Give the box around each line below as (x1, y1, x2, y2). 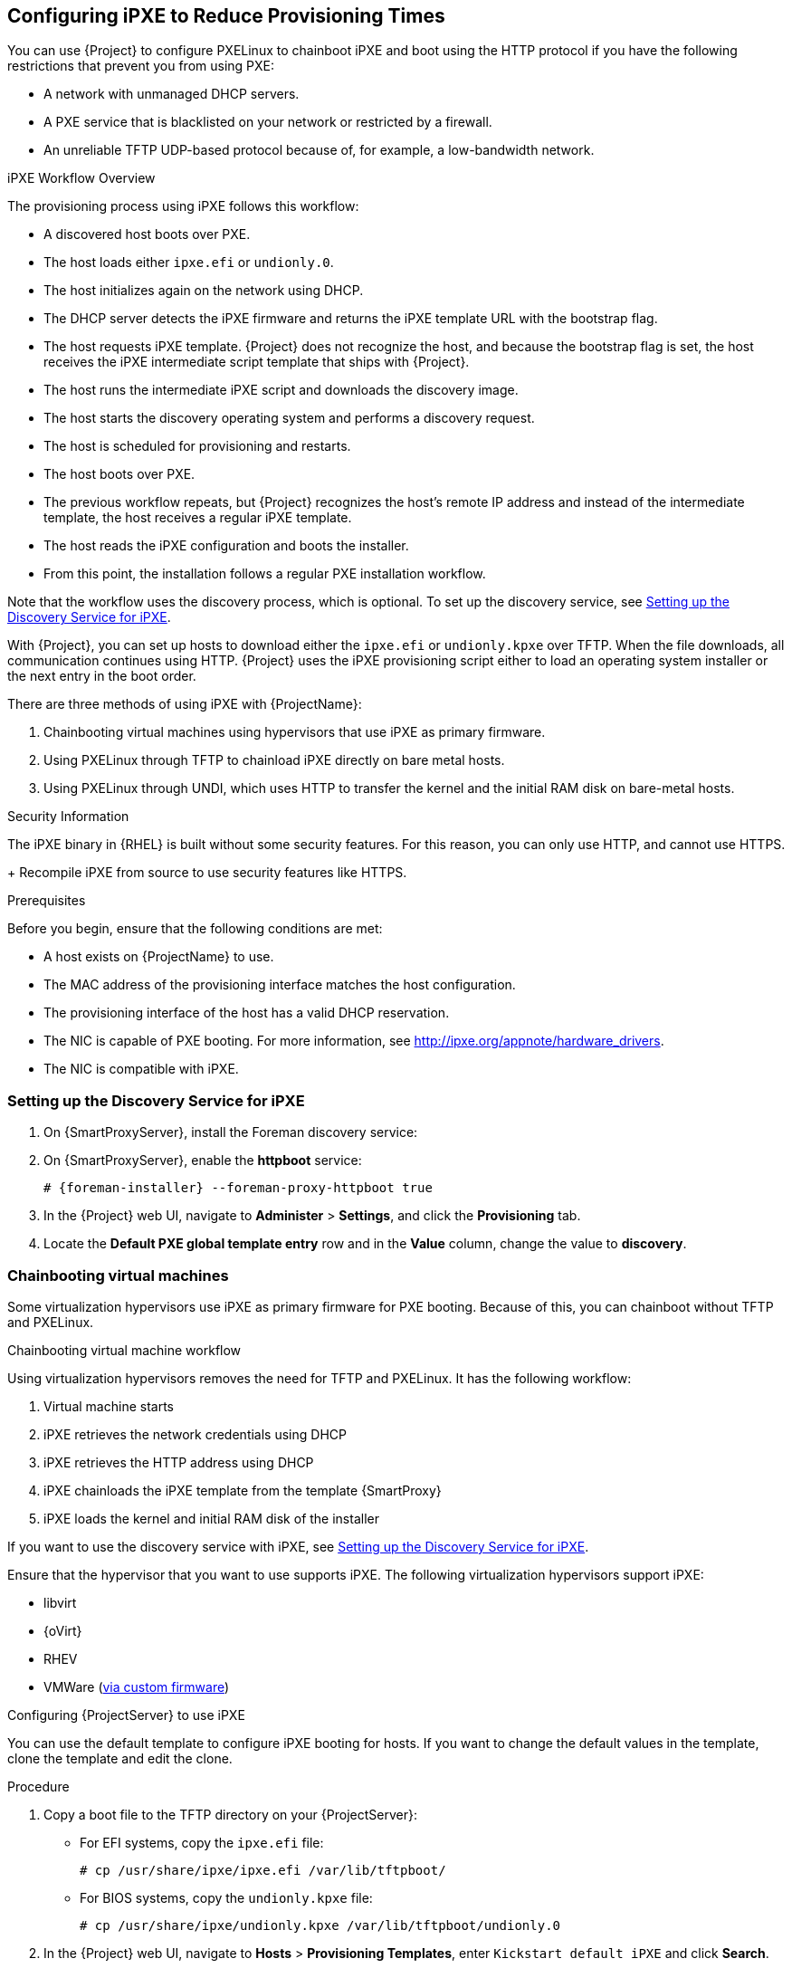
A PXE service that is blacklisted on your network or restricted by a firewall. (43, 114, 492, 130)
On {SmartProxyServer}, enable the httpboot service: (43, 1152, 362, 1169)
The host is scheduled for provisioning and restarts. (43, 438, 351, 454)
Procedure (7, 1778, 70, 1794)
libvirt (43, 1594, 77, 1610)
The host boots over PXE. (43, 466, 196, 482)
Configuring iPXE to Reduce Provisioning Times (7, 5, 445, 27)
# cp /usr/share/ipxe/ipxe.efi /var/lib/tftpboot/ (80, 1862, 446, 1877)
